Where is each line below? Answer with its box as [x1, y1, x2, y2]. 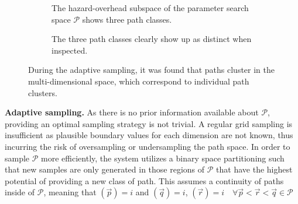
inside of [5, 186, 35, 198]
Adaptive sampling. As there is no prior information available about [5, 106, 259, 118]
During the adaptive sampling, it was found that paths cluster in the [28, 64, 275, 76]
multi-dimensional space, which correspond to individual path [28, 75, 249, 87]
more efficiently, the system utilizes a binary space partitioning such [41, 152, 285, 164]
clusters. [28, 86, 57, 99]
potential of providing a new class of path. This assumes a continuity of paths [5, 174, 284, 187]
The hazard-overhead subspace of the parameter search [52, 2, 249, 13]
